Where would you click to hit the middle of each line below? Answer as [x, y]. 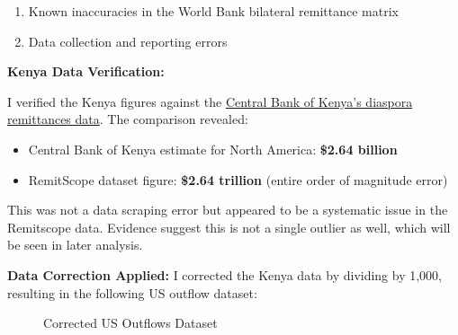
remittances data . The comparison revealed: [128, 119]
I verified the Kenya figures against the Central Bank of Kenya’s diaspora [210, 101]
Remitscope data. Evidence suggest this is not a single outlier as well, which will [229, 227]
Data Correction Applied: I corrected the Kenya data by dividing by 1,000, [225, 274]
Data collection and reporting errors [128, 41]
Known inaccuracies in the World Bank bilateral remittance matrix [213, 11]
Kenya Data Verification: [86, 71]
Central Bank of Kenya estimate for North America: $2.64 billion [213, 149]
